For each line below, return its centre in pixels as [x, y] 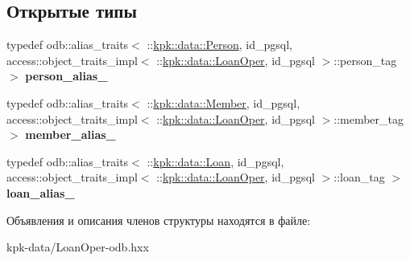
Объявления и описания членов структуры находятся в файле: [159, 220]
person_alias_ [66, 76]
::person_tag [365, 60]
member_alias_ [70, 135]
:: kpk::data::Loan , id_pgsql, [215, 161]
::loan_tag [359, 177]
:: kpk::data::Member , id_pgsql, [224, 102]
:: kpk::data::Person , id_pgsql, [219, 45]
